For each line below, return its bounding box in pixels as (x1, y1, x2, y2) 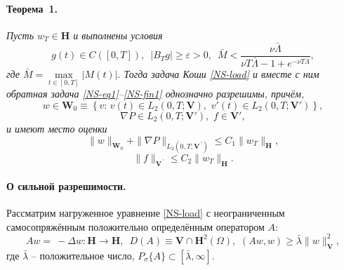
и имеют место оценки (6, 121, 107, 135)
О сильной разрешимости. (6, 179, 126, 194)
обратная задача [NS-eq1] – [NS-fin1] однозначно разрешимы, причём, (6, 86, 305, 101)
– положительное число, (31, 248, 135, 262)
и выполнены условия (73, 27, 163, 42)
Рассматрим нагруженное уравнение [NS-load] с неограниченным (6, 205, 285, 220)
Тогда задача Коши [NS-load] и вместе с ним (124, 67, 319, 81)
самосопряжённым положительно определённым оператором (6, 219, 265, 234)
